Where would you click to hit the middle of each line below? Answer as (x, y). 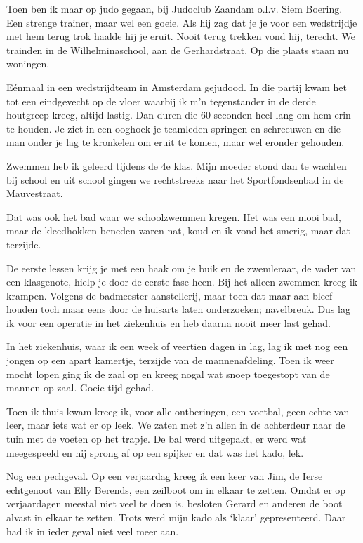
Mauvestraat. (35, 193)
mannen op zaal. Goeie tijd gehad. (80, 388)
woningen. (28, 63)
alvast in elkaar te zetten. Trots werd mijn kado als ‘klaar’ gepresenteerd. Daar (176, 517)
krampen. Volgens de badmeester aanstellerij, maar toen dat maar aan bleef (170, 295)
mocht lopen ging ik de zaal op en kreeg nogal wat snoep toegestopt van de (168, 374)
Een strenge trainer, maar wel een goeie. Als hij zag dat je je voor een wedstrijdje (182, 22)
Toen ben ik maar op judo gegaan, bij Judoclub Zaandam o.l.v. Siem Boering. (174, 8)
